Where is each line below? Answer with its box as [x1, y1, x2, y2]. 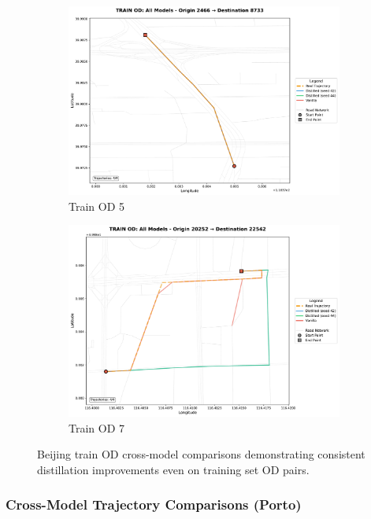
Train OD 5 [69, 197, 125, 214]
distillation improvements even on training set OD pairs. [37, 461, 310, 477]
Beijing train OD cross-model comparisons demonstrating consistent [37, 446, 365, 462]
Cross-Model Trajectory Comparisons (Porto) [6, 495, 302, 514]
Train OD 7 [69, 419, 125, 436]
